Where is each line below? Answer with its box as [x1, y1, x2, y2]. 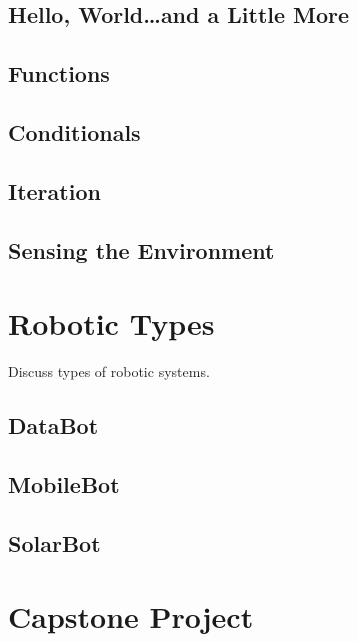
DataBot [8, 410, 99, 441]
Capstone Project [8, 596, 254, 637]
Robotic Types [8, 303, 215, 344]
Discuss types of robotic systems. [8, 361, 210, 382]
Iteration [8, 175, 101, 206]
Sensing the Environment [8, 234, 275, 265]
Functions [8, 58, 110, 89]
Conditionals [8, 116, 141, 147]
